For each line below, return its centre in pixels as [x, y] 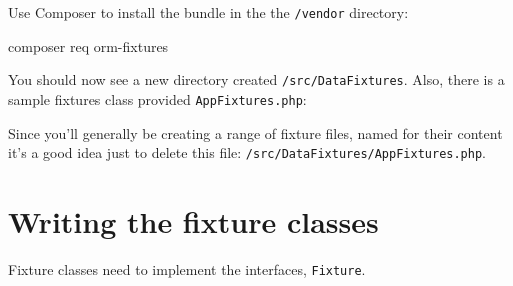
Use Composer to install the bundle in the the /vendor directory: [208, 12]
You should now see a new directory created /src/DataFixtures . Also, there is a [256, 79]
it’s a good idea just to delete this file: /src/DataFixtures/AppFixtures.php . [247, 152]
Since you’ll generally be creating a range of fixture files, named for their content [255, 132]
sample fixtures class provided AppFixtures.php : [157, 98]
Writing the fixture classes [193, 221]
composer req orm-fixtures [88, 45]
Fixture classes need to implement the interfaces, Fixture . [187, 268]
